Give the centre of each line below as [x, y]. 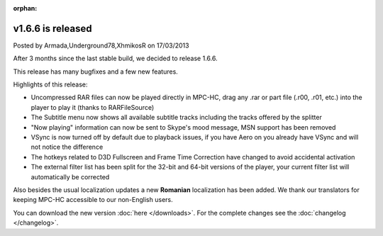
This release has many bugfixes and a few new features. [96, 72]
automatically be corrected [70, 176]
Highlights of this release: [50, 84]
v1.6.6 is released [52, 28]
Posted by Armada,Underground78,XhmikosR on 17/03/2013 [101, 45]
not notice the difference [67, 147]
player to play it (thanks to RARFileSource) [93, 107]
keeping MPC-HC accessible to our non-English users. [93, 200]
